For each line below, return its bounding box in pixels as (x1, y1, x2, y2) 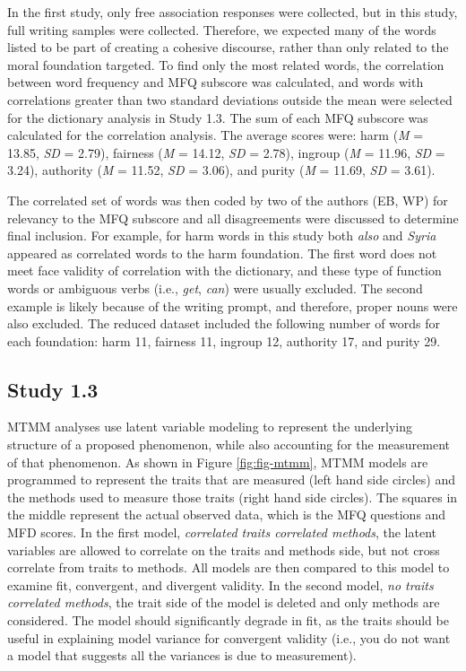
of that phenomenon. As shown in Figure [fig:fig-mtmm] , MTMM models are (7, 452, 428, 471)
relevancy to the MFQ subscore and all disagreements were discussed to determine (7, 208, 459, 227)
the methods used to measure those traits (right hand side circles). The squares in (7, 487, 458, 506)
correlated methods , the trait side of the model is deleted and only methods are (7, 593, 440, 612)
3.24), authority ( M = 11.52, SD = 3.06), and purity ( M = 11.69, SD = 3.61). (7, 161, 436, 179)
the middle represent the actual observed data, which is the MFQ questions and (7, 505, 446, 524)
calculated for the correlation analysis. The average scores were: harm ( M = (7, 126, 424, 144)
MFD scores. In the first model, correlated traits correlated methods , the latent (7, 523, 437, 542)
